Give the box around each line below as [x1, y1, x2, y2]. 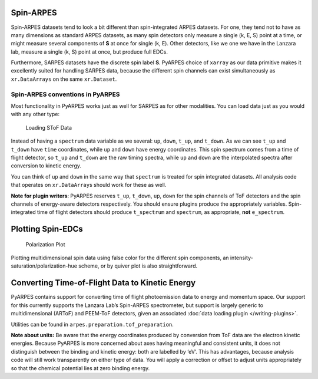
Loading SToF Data [25, 124, 72, 131]
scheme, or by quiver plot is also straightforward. [78, 262, 198, 269]
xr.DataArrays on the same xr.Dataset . [11, 75, 117, 83]
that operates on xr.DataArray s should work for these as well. [11, 182, 167, 189]
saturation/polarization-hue [11, 262, 78, 269]
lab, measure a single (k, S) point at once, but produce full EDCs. [11, 48, 168, 55]
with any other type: [11, 111, 60, 118]
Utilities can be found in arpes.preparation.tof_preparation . [11, 321, 174, 328]
